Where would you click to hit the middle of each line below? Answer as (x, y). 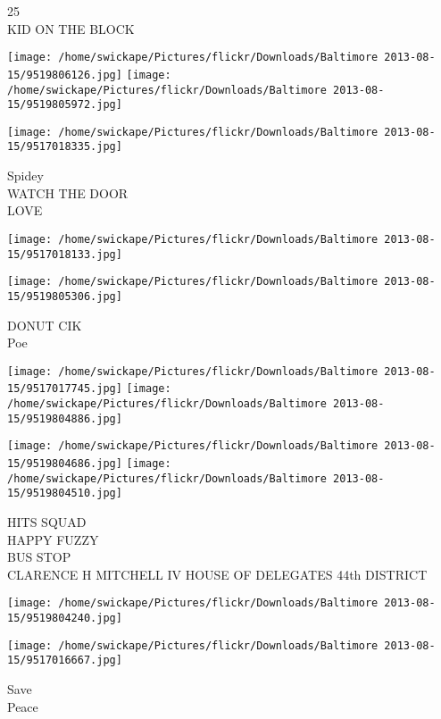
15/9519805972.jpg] (65, 105)
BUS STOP (39, 557)
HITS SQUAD (47, 521)
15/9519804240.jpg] (65, 618)
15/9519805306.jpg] (65, 296)
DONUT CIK (45, 325)
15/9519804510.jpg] (65, 493)
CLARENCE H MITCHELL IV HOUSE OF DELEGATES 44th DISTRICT (217, 574)
